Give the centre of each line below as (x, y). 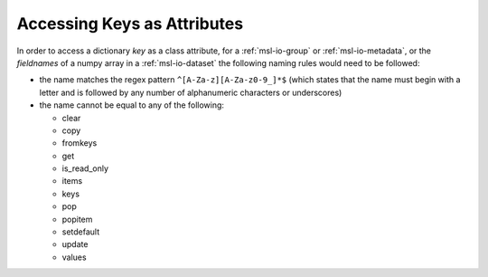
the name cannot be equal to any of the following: (132, 105)
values (74, 257)
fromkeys (80, 143)
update (75, 244)
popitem (77, 219)
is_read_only (85, 168)
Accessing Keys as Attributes (130, 24)
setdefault (81, 232)
